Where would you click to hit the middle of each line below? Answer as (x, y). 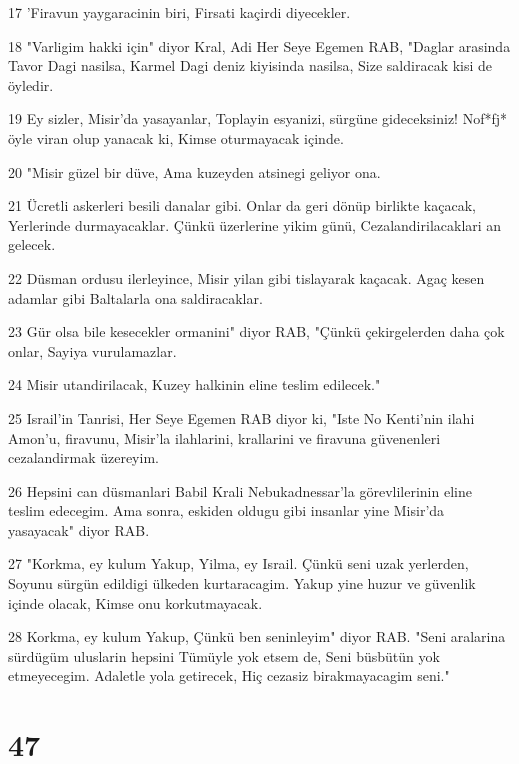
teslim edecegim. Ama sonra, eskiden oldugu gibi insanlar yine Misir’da (226, 510)
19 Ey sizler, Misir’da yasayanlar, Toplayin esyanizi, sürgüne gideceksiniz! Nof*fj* (258, 118)
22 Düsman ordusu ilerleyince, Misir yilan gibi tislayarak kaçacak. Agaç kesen (246, 277)
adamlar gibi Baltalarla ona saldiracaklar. (135, 297)
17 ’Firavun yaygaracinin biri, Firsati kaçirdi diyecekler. (179, 12)
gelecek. (32, 244)
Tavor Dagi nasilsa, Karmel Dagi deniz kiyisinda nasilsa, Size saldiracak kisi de (250, 65)
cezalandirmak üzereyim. (83, 457)
